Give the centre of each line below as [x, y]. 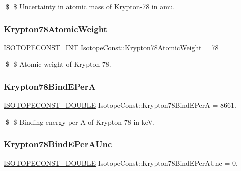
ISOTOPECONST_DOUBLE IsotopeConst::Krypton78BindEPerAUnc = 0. [121, 162]
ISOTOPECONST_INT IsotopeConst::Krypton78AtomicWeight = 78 [111, 47]
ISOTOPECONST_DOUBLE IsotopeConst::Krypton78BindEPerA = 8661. [120, 105]
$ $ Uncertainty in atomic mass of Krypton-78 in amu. [90, 6]
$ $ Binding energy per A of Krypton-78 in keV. [80, 121]
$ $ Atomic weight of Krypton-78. [58, 64]
